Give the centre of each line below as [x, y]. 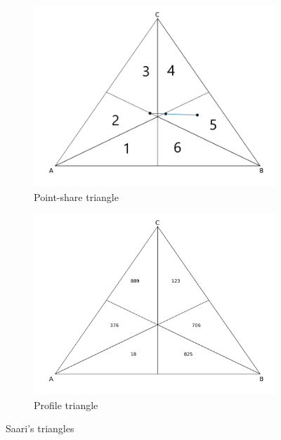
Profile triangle [66, 405]
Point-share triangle [76, 196]
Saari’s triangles [40, 428]
